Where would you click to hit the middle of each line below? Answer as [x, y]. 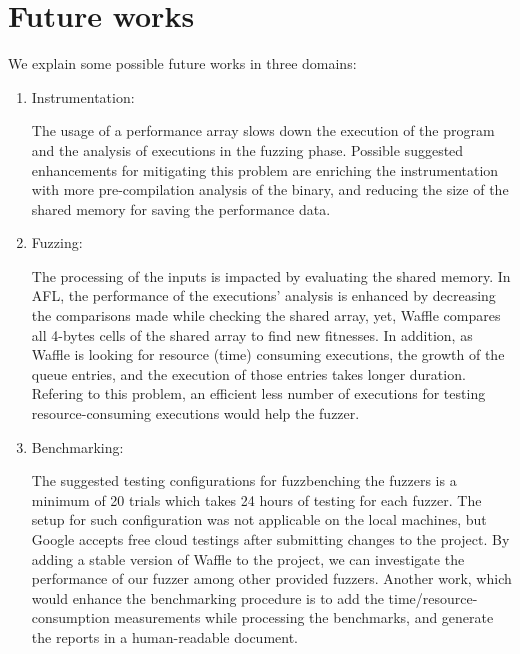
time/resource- [433, 597]
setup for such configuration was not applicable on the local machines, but [259, 519]
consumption [70, 617]
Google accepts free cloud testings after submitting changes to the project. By [270, 539]
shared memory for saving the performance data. [181, 208]
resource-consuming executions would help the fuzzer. [195, 413]
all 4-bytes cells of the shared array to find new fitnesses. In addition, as [252, 334]
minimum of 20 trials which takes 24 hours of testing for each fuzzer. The [256, 499]
